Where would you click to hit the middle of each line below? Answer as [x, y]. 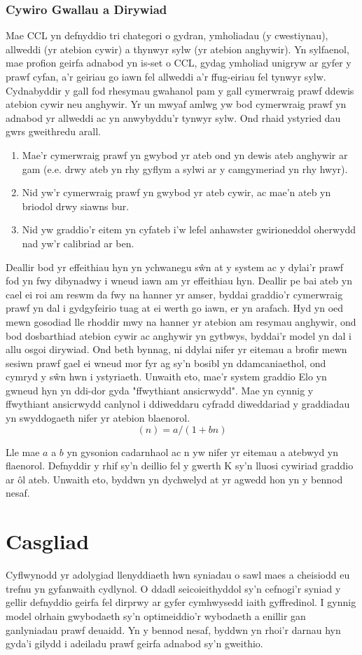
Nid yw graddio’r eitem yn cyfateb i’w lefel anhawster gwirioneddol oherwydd [189, 229]
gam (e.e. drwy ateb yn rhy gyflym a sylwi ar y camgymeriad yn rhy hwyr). [185, 168]
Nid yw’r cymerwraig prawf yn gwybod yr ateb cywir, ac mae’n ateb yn [176, 192]
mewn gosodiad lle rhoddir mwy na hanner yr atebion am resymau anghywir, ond [181, 321]
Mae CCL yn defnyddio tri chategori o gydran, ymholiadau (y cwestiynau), [167, 35]
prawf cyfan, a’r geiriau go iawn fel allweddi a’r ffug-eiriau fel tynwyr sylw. [166, 76]
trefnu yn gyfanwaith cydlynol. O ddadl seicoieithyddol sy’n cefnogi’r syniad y [173, 588]
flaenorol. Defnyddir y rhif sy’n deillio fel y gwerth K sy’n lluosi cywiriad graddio [180, 466]
